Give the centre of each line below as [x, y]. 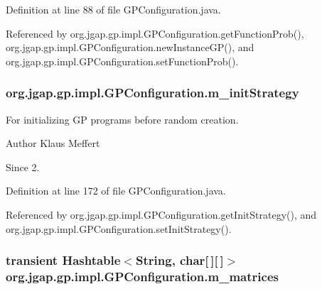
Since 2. [23, 167]
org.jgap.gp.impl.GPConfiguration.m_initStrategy [152, 93]
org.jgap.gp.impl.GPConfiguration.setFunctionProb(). [122, 61]
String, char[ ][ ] [180, 260]
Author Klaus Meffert [53, 143]
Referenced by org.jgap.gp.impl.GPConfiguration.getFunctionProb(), [155, 33]
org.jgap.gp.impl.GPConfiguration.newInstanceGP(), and [130, 47]
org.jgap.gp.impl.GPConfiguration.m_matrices [142, 276]
